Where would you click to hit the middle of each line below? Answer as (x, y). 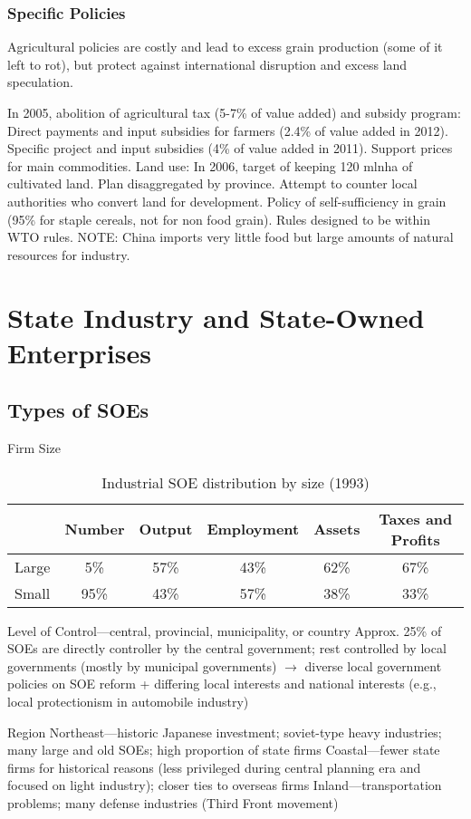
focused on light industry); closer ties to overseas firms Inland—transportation (225, 785)
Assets (337, 529)
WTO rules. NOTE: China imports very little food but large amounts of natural (231, 237)
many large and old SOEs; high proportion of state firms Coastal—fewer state (224, 750)
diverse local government (373, 665)
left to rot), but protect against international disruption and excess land (207, 64)
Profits (415, 539)
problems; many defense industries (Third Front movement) (173, 803)
